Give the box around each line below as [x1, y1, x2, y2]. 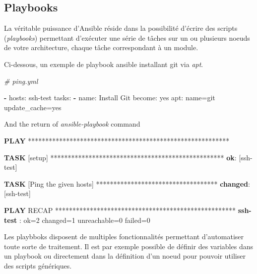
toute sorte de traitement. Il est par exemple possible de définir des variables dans [4, 241, 253, 251]
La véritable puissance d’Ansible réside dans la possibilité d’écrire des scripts [4, 23, 238, 33]
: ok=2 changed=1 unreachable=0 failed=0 [19, 214, 150, 225]
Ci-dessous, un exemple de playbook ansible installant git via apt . [4, 59, 203, 69]
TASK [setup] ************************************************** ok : [4, 152, 237, 162]
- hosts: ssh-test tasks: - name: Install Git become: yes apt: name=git [4, 92, 215, 103]
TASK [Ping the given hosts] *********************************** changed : [4, 178, 250, 189]
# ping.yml [4, 75, 38, 86]
